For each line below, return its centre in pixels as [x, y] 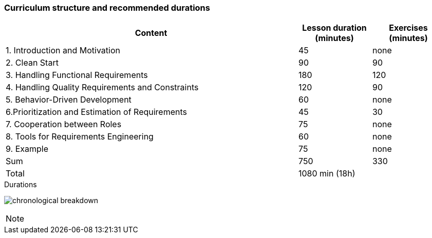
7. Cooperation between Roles [64, 124]
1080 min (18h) [327, 174]
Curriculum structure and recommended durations [107, 8]
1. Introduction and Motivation [63, 51]
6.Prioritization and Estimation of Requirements [97, 112]
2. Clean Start [32, 63]
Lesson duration [334, 28]
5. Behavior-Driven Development [69, 100]
